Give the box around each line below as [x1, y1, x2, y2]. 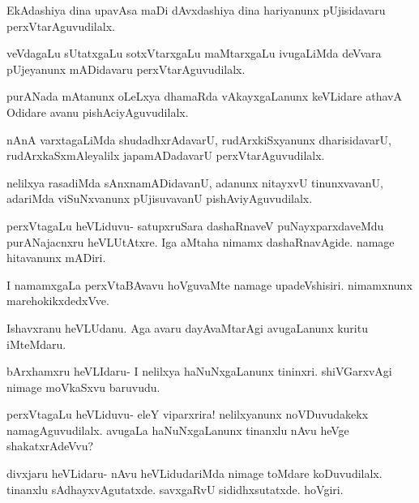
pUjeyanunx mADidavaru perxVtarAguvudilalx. [6, 60, 246, 77]
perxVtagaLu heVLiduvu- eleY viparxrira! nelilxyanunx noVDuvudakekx [6, 406, 369, 423]
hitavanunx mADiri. [6, 249, 106, 266]
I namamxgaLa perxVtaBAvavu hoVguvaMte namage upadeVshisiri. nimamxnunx [6, 276, 413, 293]
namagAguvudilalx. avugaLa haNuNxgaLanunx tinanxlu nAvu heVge [6, 421, 349, 438]
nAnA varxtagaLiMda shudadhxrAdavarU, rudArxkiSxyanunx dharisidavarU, [6, 131, 391, 148]
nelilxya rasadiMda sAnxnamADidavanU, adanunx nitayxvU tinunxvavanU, [6, 174, 383, 191]
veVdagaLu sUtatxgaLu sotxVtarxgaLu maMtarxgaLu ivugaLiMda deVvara [6, 45, 382, 62]
